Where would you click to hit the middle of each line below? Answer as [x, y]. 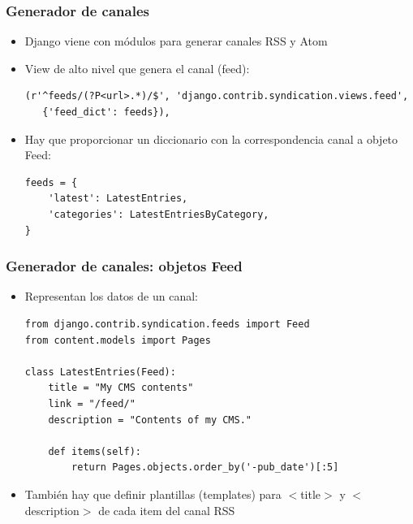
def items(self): [95, 451]
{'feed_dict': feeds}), [106, 112]
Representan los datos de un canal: [111, 296]
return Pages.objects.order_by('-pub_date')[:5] [205, 468]
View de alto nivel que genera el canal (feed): [137, 68]
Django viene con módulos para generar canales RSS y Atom [176, 41]
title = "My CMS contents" [121, 388]
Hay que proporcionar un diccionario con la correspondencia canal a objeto [211, 139]
